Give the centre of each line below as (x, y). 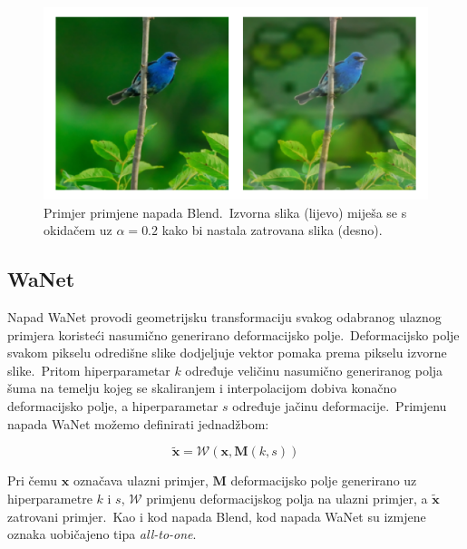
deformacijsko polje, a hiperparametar (113, 405)
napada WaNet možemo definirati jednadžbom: (138, 423)
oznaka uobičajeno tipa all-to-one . (102, 534)
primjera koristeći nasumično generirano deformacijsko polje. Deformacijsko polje (233, 334)
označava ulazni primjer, (141, 480)
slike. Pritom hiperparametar (89, 370)
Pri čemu (33, 480)
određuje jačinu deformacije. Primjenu (340, 405)
